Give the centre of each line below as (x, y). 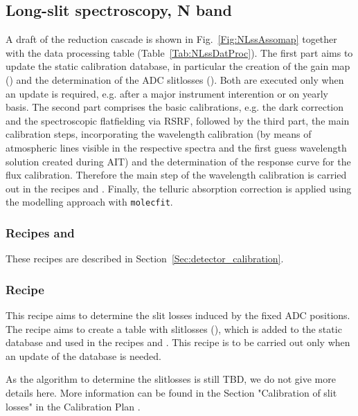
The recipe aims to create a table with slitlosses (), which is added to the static (174, 328)
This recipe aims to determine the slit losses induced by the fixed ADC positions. (178, 315)
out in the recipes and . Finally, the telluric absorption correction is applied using (179, 188)
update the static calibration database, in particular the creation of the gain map (178, 66)
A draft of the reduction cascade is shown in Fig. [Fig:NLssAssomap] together (171, 39)
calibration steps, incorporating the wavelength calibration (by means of (159, 134)
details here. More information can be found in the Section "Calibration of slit (171, 392)
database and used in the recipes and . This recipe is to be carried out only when (178, 342)
